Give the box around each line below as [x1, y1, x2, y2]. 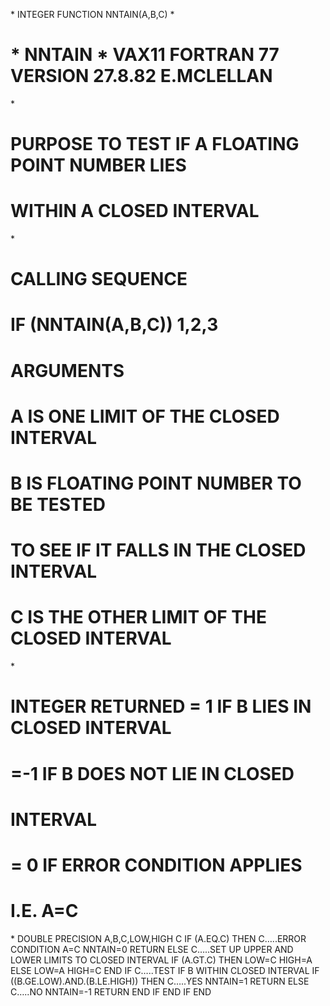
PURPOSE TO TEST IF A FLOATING [10, 133, 300, 156]
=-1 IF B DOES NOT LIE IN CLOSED [10, 762, 295, 785]
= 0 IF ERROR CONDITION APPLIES [10, 854, 303, 876]
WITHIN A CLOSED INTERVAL [10, 200, 260, 223]
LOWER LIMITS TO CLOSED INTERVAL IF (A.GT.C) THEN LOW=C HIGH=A [10, 954, 313, 966]
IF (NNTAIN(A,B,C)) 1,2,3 [10, 314, 219, 336]
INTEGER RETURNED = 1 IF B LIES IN [10, 695, 312, 718]
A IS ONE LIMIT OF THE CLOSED [10, 405, 280, 428]
